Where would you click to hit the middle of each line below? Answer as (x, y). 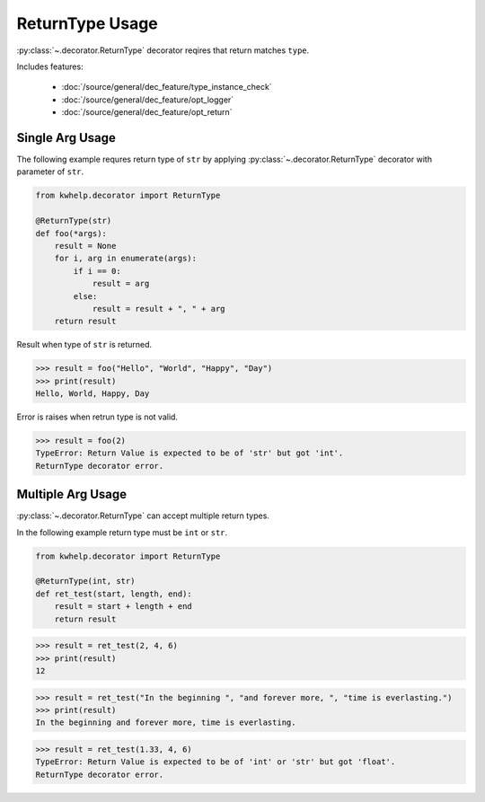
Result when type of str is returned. (84, 345)
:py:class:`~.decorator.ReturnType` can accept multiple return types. (143, 516)
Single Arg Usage (66, 138)
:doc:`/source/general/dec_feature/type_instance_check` (167, 87)
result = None (85, 246)
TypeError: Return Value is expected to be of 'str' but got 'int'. (190, 453)
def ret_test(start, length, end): (114, 594)
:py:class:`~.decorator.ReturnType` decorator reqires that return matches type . (163, 50)
